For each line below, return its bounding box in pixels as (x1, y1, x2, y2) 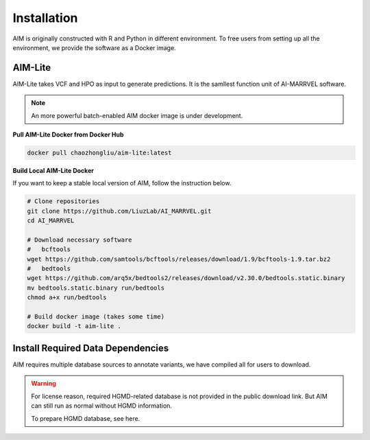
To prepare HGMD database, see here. (31, 414, 140, 422)
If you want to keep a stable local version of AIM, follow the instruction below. (12, 179, 232, 187)
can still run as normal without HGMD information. (31, 402, 173, 410)
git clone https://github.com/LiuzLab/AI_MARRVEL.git (27, 207, 212, 215)
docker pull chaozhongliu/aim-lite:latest (27, 149, 172, 157)
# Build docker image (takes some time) (27, 313, 164, 321)
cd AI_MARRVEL (27, 217, 75, 224)
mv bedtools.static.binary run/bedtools (27, 283, 164, 292)
